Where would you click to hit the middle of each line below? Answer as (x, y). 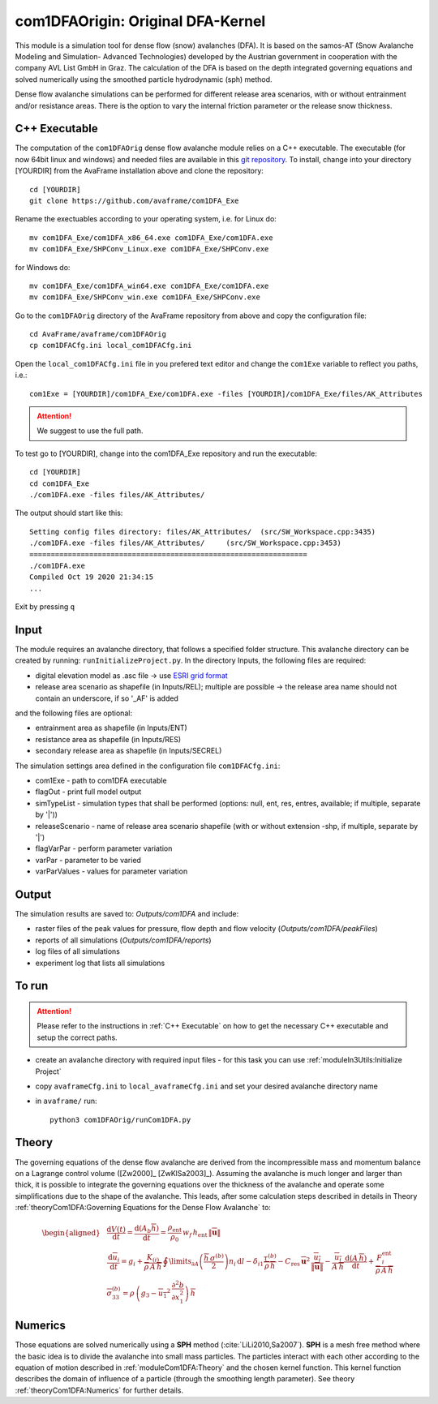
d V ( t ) (116, 1230)
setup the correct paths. (77, 1037)
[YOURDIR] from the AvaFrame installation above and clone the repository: (139, 171)
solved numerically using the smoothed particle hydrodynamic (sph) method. (144, 79)
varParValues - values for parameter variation (112, 871)
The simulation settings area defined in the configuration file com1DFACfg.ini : (148, 766)
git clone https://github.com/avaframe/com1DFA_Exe (134, 200)
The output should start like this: (69, 513)
